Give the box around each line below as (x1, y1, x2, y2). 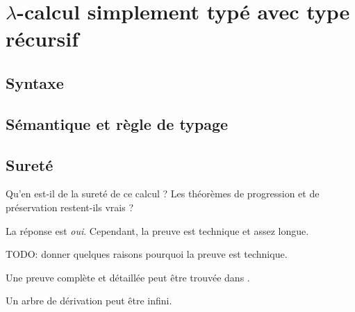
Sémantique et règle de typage (6, 113, 229, 134)
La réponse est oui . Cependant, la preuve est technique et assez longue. (6, 223, 309, 238)
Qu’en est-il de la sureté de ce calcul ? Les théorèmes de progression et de (6, 186, 320, 201)
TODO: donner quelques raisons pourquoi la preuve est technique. (6, 247, 288, 261)
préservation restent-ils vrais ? (6, 199, 134, 214)
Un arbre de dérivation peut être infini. (6, 293, 172, 308)
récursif (6, 24, 79, 53)
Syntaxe (6, 72, 64, 93)
